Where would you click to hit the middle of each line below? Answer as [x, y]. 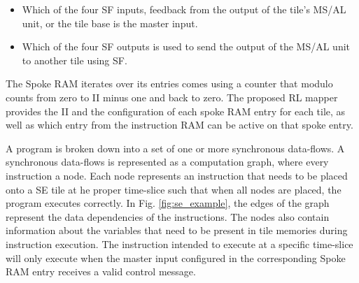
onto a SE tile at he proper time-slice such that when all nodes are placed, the [174, 189]
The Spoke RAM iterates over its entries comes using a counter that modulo [169, 84]
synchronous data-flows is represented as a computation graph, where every [167, 162]
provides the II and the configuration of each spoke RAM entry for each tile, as [176, 111]
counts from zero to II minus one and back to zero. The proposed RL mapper [172, 97]
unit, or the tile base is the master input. [110, 23]
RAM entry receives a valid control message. [101, 271]
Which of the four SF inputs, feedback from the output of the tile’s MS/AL [184, 9]
